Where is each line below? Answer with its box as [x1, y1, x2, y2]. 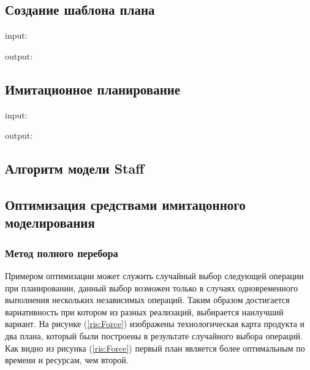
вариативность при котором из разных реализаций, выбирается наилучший [5, 305, 284, 318]
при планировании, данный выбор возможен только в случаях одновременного [5, 281, 298, 294]
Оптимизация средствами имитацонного [5, 195, 246, 214]
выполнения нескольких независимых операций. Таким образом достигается [5, 293, 290, 306]
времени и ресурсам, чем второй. [5, 353, 129, 366]
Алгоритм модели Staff [5, 159, 145, 178]
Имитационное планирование [5, 79, 181, 98]
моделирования [5, 213, 95, 232]
